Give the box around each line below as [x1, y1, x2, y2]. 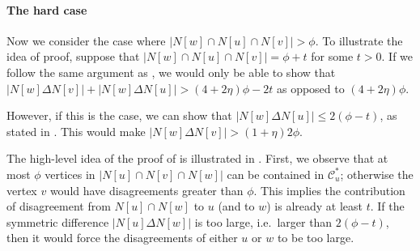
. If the [370, 198, 405, 215]
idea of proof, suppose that [6, 48, 140, 65]
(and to [218, 198, 255, 215]
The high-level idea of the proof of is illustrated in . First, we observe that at [6, 150, 388, 167]
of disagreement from [6, 198, 111, 215]
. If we [381, 48, 414, 65]
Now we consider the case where [6, 32, 166, 49]
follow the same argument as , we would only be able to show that [6, 63, 336, 80]
